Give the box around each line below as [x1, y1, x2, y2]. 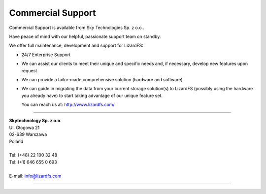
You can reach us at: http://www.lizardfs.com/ [21, 101, 115, 108]
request [21, 67, 37, 73]
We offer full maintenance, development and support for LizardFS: [9, 42, 144, 49]
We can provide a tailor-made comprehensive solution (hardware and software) [21, 76, 183, 82]
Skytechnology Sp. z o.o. [9, 118, 62, 124]
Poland [9, 138, 24, 144]
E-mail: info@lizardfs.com [9, 173, 62, 179]
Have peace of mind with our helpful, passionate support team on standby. [9, 33, 161, 39]
